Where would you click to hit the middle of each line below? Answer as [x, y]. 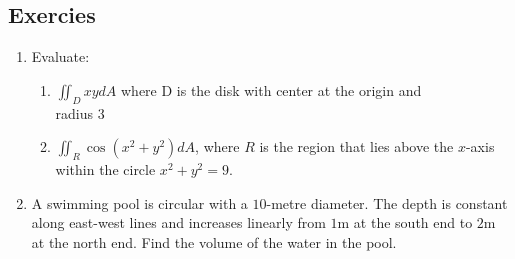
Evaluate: [60, 56]
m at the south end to [405, 222]
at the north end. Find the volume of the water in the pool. [214, 241]
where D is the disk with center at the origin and [271, 89]
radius [74, 112]
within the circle [105, 168]
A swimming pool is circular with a [139, 202]
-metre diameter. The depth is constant [387, 202]
